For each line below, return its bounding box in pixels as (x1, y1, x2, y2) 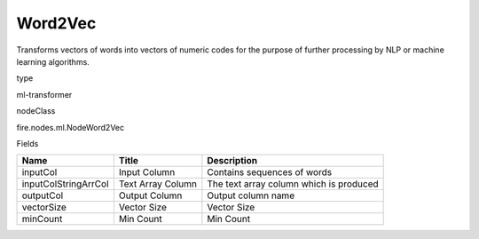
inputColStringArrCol (21, 178, 110, 190)
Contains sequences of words (207, 166, 333, 179)
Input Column (118, 166, 176, 179)
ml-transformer (16, 89, 73, 100)
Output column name (207, 189, 295, 202)
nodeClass (16, 106, 56, 116)
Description (207, 155, 257, 167)
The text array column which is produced (207, 178, 379, 190)
